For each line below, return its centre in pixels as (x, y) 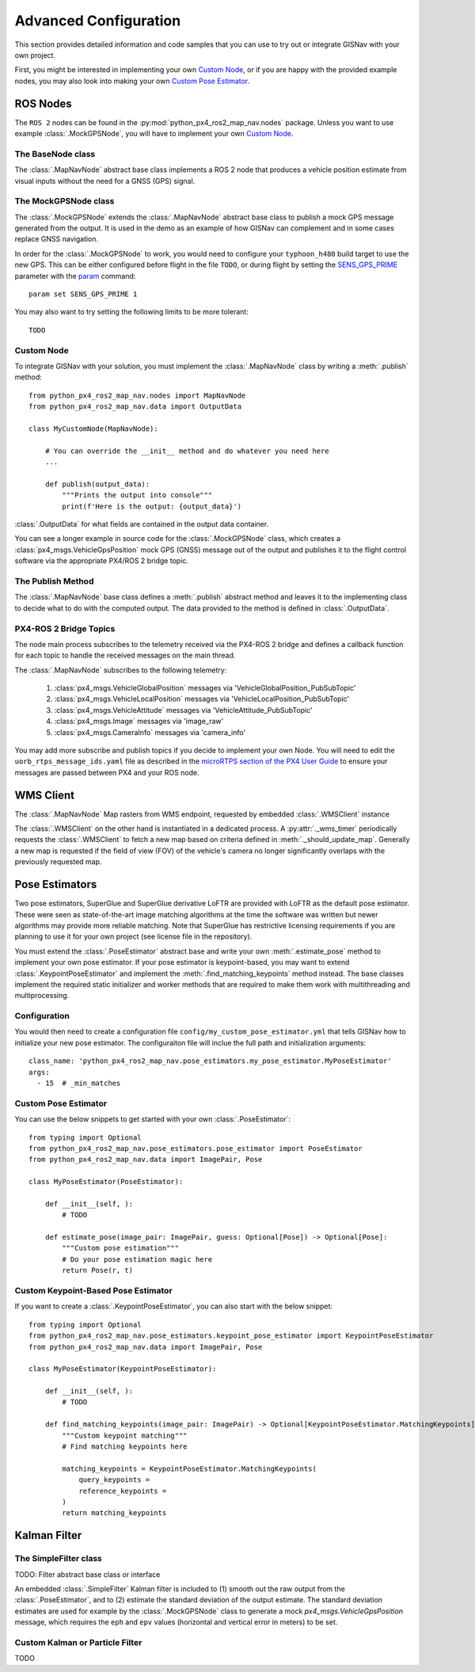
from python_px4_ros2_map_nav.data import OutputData (135, 407)
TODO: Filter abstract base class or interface (87, 1574)
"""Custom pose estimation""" (121, 1248)
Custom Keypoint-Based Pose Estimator (94, 1290)
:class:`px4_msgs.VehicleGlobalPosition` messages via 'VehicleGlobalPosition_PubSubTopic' (205, 688)
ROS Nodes (44, 103)
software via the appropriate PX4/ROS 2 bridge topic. (102, 561)
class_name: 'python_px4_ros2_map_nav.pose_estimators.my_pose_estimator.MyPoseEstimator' (210, 1061)
